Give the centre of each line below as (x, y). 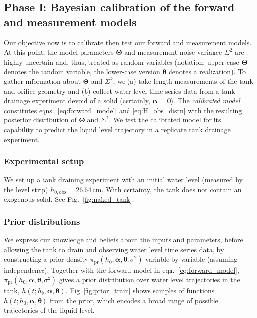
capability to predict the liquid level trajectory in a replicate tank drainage (117, 129)
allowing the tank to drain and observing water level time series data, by (114, 249)
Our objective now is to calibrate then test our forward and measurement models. (128, 42)
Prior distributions (42, 221)
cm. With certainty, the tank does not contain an (167, 189)
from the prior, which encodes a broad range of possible (134, 300)
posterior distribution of (40, 120)
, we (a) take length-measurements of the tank (183, 81)
